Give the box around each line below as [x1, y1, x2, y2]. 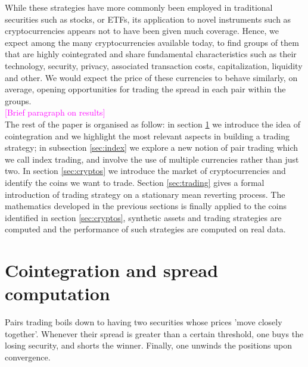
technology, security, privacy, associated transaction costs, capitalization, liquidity [5, 59, 303, 71]
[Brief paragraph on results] [5, 106, 105, 119]
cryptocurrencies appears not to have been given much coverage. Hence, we [5, 24, 279, 37]
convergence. [5, 350, 51, 363]
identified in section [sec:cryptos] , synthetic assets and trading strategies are [5, 211, 282, 223]
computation [5, 281, 110, 306]
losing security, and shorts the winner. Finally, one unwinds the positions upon [5, 339, 292, 352]
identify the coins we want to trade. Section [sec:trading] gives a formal [5, 176, 265, 188]
